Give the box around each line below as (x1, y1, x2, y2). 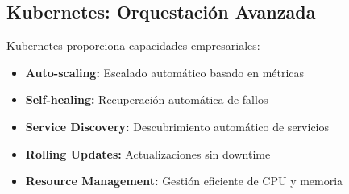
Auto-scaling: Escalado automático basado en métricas (25, 64, 305, 80)
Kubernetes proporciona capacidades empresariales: (6, 37, 260, 54)
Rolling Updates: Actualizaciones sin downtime (25, 145, 271, 162)
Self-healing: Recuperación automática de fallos (25, 91, 268, 108)
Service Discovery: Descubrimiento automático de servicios (25, 118, 329, 134)
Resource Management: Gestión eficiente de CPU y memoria (25, 172, 343, 189)
